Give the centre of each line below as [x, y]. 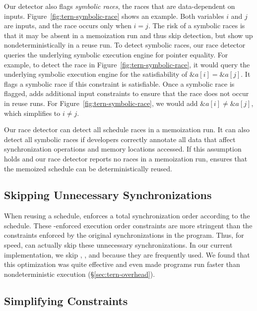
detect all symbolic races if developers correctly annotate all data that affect [120, 139]
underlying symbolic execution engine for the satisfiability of [96, 74]
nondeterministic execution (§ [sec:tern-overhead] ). [80, 274]
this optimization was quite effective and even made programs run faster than [122, 264]
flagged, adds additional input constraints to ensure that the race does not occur [127, 93]
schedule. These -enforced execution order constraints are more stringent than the [128, 225]
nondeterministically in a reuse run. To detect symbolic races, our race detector [125, 45]
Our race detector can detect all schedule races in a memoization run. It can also [127, 130]
